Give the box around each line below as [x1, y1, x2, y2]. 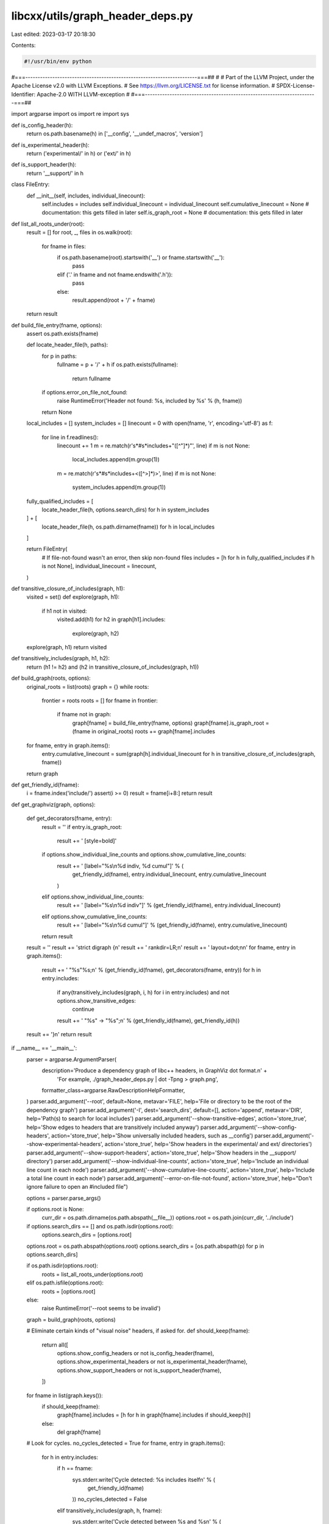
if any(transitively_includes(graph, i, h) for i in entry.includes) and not [57, 988, 230, 996]
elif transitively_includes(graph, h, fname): [57, 1506, 163, 1514]
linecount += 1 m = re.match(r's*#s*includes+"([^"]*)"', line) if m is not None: [57, 442, 250, 449]
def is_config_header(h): [11, 121, 73, 129]
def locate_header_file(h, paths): [26, 341, 108, 349]
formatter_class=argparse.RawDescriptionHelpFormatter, [41, 1087, 185, 1094]
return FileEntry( [26, 546, 68, 553]
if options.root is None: [26, 1206, 85, 1213]
